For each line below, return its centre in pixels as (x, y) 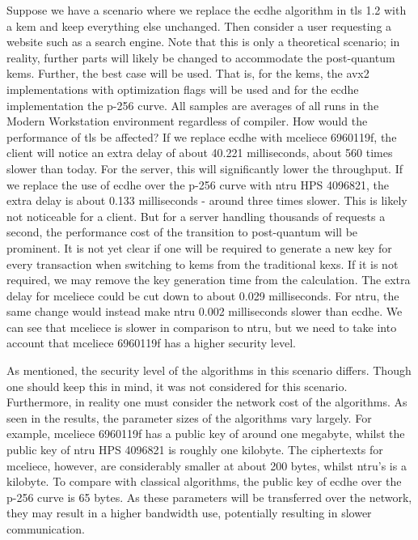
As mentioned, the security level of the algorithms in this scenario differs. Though (209, 370)
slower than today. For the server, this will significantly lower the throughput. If (205, 168)
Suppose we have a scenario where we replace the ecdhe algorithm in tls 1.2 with (207, 10)
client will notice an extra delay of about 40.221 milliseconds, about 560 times (200, 153)
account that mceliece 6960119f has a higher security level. (151, 343)
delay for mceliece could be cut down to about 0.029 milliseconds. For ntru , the (203, 295)
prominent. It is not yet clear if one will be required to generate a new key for (199, 247)
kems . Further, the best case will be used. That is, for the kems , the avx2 (188, 73)
